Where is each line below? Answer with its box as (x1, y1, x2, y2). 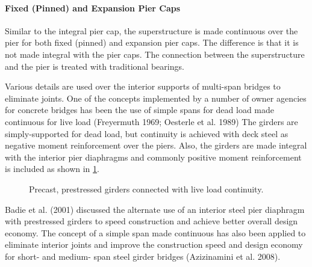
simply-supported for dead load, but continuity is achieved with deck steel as (5, 127, 289, 140)
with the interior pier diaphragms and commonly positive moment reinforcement (5, 150, 302, 163)
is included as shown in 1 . (5, 162, 99, 175)
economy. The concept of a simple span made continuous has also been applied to (5, 226, 306, 239)
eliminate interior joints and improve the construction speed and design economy (5, 238, 303, 251)
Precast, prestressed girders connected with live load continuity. (29, 182, 264, 195)
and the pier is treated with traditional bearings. (5, 60, 184, 72)
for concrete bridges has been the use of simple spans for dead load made (5, 103, 275, 116)
